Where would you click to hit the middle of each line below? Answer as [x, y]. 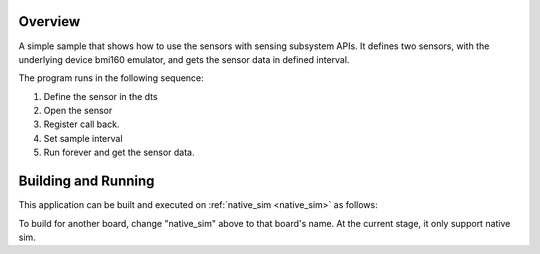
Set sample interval [83, 138]
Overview [49, 21]
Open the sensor [78, 111]
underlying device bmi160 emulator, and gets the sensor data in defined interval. [184, 59]
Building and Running [86, 181]
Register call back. [81, 124]
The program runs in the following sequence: [111, 78]
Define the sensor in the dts [101, 96]
